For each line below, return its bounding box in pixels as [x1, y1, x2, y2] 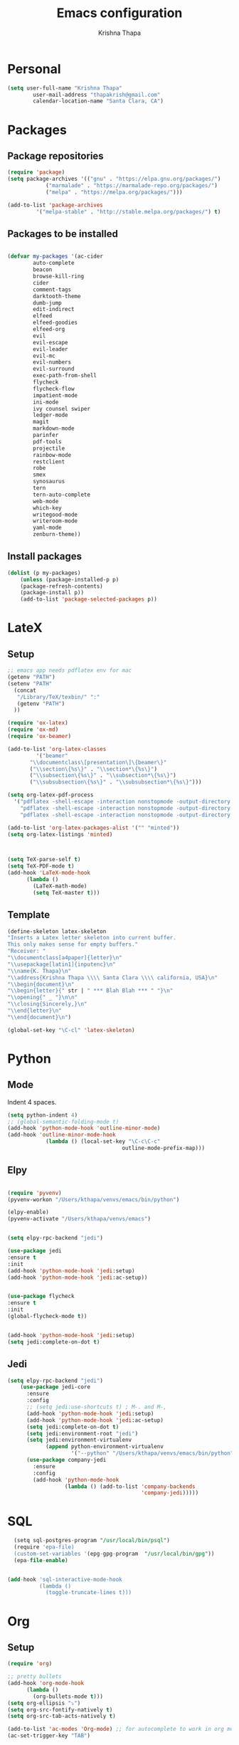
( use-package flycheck [7, 1293, 75, 1300]
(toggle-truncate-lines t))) [45, 1589, 132, 1596]
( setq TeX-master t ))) [33, 889, 100, 896]
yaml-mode [33, 524, 62, 532]
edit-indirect [33, 306, 75, 313]
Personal [7, 60, 62, 77]
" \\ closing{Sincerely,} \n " [7, 1001, 87, 1008]
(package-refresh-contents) [20, 582, 103, 590]
